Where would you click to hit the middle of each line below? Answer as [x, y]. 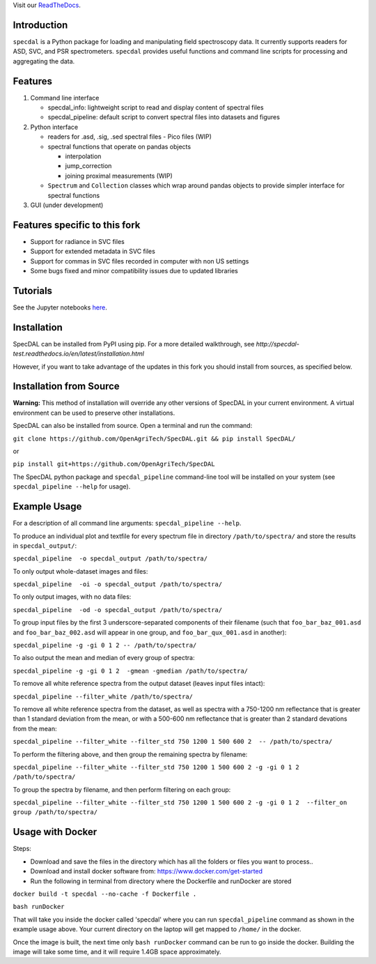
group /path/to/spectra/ [55, 812]
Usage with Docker [55, 832]
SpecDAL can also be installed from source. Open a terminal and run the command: [133, 426]
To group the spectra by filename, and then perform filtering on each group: [122, 789]
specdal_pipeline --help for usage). [72, 487]
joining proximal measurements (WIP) [119, 176]
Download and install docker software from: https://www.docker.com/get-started [147, 871]
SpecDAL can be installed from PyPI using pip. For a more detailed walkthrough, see [134, 344]
